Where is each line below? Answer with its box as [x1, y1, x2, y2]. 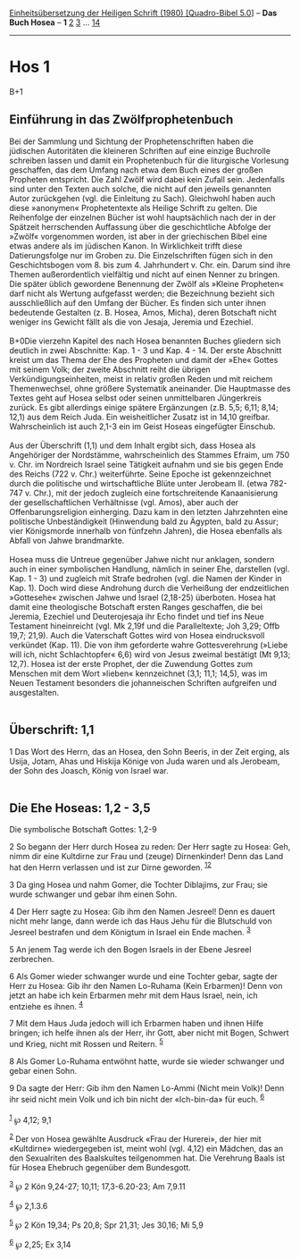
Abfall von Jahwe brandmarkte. [9, 535, 125, 545]
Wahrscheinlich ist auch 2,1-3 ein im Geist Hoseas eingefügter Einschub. [9, 420, 276, 432]
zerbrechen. [9, 953, 54, 964]
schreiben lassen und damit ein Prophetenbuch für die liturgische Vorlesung [9, 155, 289, 165]
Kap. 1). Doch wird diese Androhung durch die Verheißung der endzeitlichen [9, 582, 289, 593]
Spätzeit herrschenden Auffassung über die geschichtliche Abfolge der [9, 221, 271, 232]
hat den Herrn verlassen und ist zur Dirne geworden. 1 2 [9, 860, 212, 873]
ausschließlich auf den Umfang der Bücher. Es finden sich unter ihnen [9, 297, 266, 308]
